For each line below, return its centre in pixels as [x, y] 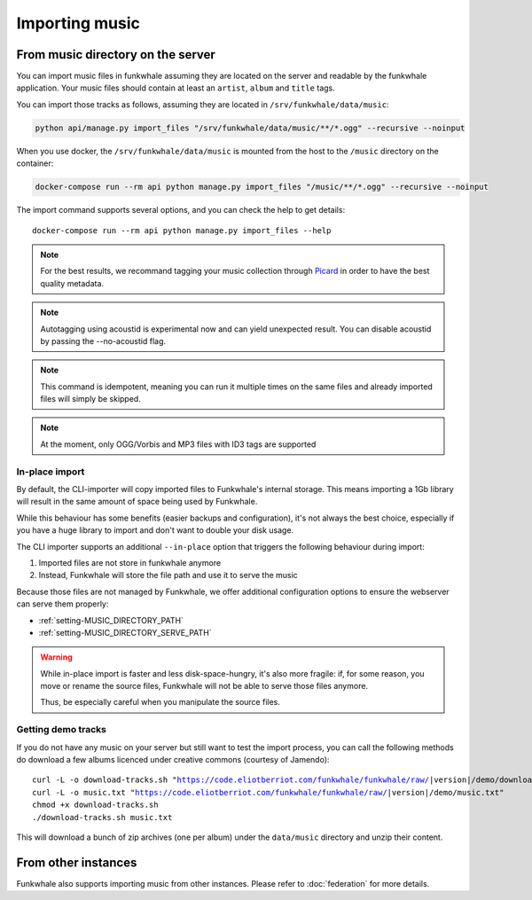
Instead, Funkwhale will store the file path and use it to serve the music [168, 575]
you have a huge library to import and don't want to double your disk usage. [155, 530]
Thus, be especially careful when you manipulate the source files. [160, 702]
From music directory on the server [116, 55]
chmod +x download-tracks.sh [95, 805]
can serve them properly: [63, 604]
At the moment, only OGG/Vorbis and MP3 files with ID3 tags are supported [178, 444]
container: [35, 163]
